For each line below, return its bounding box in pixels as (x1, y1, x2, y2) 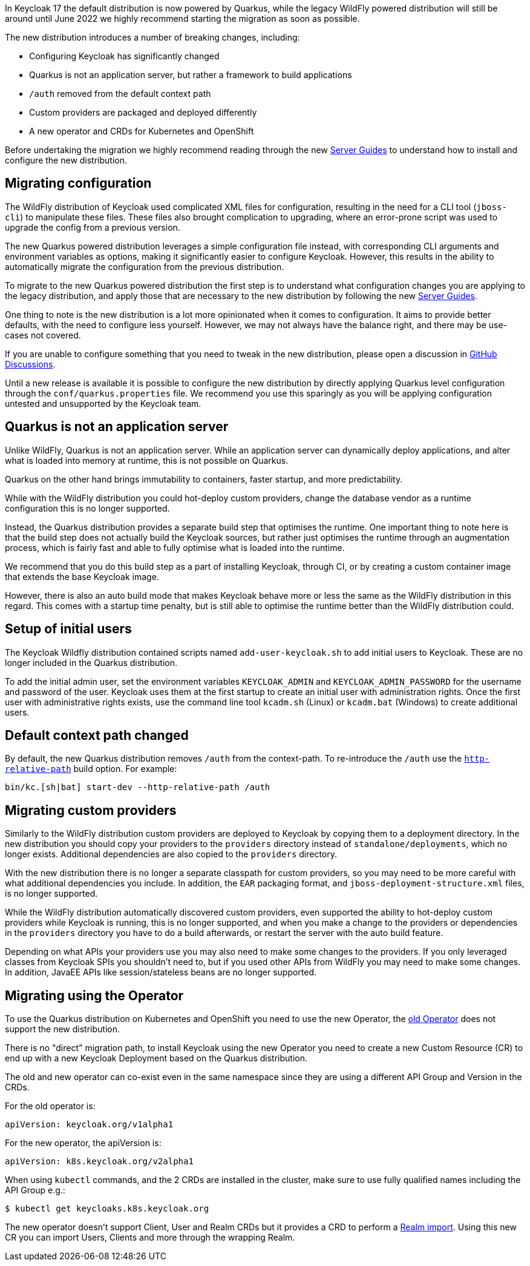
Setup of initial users (5, 621, 132, 637)
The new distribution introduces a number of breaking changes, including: (5, 32, 300, 42)
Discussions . (5, 358, 56, 369)
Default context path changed (5, 727, 189, 743)
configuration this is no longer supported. (5, 503, 170, 513)
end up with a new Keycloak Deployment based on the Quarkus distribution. (5, 1053, 307, 1064)
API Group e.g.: (5, 1185, 65, 1196)
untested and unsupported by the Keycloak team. (5, 398, 201, 409)
